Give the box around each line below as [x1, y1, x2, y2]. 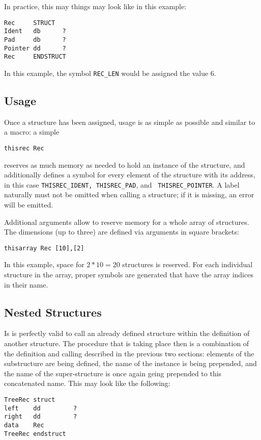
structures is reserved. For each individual [122, 259, 253, 270]
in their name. [4, 279, 48, 290]
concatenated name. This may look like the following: [4, 378, 170, 389]
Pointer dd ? [4, 44, 66, 52]
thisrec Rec [4, 144, 44, 152]
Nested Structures [4, 304, 102, 320]
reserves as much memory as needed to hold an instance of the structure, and [4, 159, 245, 170]
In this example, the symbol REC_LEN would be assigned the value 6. [4, 67, 216, 78]
